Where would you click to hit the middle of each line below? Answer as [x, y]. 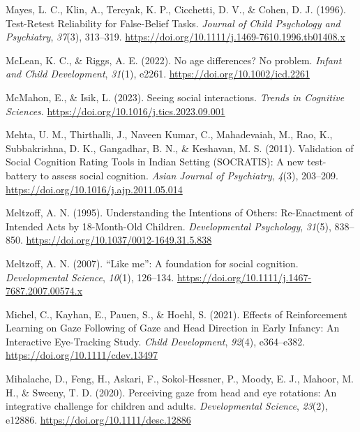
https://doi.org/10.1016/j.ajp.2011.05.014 [94, 189]
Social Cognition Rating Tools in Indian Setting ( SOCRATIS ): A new [155, 162]
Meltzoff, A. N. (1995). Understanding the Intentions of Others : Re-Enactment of [180, 213]
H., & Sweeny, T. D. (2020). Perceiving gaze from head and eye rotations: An [171, 392]
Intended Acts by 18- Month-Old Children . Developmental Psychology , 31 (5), [168, 226]
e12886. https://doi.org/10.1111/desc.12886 [98, 419]
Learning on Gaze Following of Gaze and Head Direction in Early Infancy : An [173, 328]
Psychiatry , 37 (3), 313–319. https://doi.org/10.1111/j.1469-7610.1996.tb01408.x [175, 37]
